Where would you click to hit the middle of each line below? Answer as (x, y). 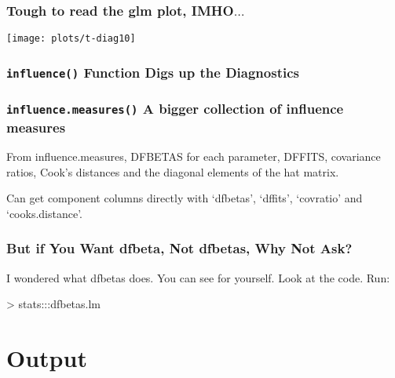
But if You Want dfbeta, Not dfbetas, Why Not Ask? (179, 248)
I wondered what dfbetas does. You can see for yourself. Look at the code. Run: (198, 277)
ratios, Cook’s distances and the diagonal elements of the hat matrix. (173, 171)
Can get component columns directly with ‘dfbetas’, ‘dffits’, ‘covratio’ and (185, 198)
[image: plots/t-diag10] (71, 39)
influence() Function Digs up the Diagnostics (153, 72)
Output (47, 357)
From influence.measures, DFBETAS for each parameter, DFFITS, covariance (194, 156)
